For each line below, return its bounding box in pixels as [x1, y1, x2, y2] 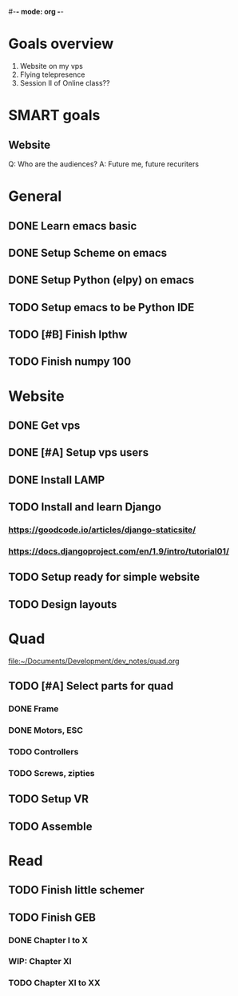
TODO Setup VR [8, 792, 89, 806]
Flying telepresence [19, 70, 85, 79]
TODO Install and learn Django [8, 500, 162, 514]
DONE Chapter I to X [8, 934, 89, 946]
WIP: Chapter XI [8, 956, 72, 967]
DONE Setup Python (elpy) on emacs [8, 274, 194, 287]
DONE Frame [8, 703, 59, 714]
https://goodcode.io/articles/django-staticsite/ [8, 524, 196, 535]
